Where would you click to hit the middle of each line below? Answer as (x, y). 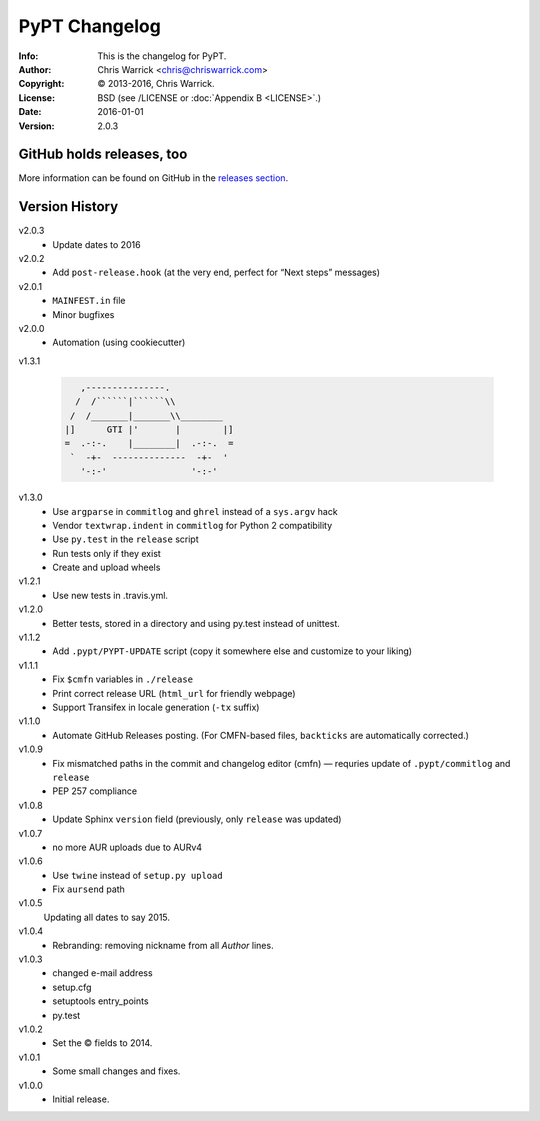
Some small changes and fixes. (116, 1071)
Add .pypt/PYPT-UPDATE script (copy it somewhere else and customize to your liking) (232, 651)
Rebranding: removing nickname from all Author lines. (163, 945)
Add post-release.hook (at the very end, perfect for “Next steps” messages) (216, 272)
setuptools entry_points (100, 1001)
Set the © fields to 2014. (102, 1043)
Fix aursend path (88, 889)
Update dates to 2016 (96, 244)
